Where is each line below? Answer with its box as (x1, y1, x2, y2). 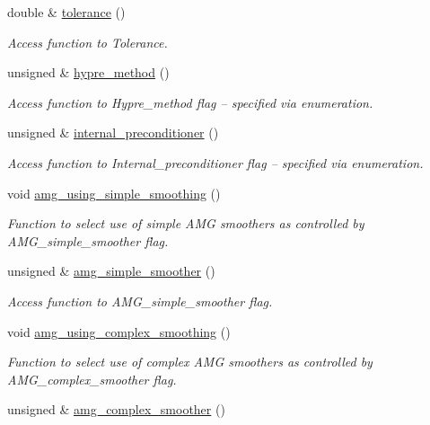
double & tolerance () (7, 3, 126, 21)
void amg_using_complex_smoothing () (7, 322, 231, 341)
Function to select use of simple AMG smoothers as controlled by (7, 214, 364, 233)
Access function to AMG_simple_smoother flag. (7, 291, 273, 310)
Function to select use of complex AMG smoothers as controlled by (7, 352, 373, 371)
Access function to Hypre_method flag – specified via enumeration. (7, 93, 373, 111)
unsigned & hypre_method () (7, 63, 170, 82)
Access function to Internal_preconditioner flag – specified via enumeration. (7, 153, 424, 172)
